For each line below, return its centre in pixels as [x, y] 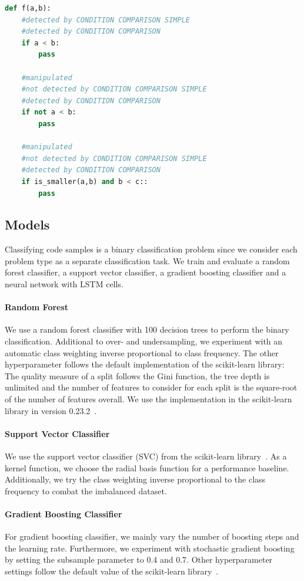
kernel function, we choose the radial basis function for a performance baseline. [147, 467]
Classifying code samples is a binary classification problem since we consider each [151, 249]
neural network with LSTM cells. [64, 284]
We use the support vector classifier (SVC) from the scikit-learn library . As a [146, 456]
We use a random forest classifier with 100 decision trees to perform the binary [147, 329]
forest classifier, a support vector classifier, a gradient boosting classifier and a [146, 272]
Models [27, 224]
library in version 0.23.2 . [51, 410]
